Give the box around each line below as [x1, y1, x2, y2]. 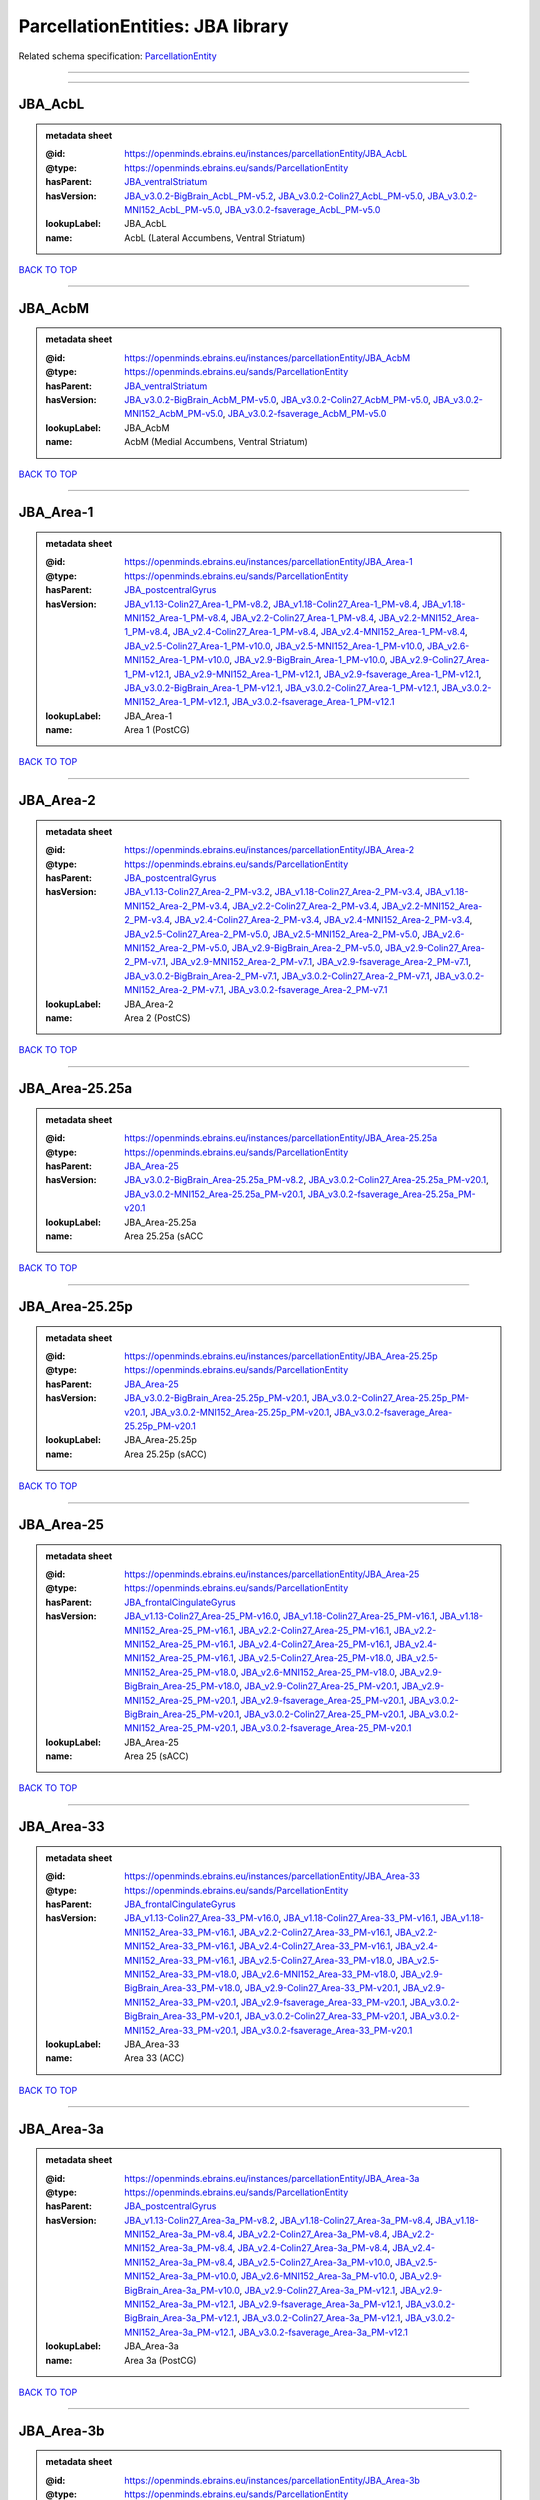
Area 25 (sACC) [124, 1750, 189, 1762]
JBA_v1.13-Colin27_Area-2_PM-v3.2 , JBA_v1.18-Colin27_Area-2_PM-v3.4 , [124, 886, 424, 898]
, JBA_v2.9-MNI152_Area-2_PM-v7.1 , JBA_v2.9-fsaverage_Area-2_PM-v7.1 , [165, 956, 472, 968]
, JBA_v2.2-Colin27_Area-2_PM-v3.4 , [226, 900, 380, 912]
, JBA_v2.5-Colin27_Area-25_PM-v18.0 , [233, 1652, 394, 1664]
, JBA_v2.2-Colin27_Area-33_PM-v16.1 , [233, 1926, 393, 1938]
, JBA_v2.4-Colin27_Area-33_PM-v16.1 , [233, 1940, 394, 1952]
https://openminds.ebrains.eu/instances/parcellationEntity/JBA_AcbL [124, 148, 408, 160]
